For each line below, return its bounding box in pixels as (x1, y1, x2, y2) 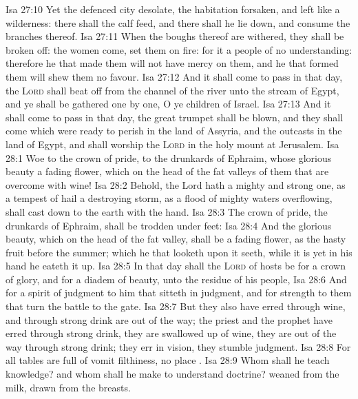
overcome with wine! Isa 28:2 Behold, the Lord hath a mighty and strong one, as (6, 177, 346, 192)
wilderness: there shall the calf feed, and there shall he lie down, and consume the (6, 15, 350, 30)
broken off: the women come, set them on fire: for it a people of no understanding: (6, 42, 352, 57)
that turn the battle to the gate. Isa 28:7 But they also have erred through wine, (6, 299, 346, 314)
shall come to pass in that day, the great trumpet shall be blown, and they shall (6, 110, 344, 124)
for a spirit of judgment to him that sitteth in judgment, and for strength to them (6, 285, 352, 300)
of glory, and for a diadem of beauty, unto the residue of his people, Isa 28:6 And (6, 272, 347, 286)
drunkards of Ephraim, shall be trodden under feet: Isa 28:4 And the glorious (6, 218, 332, 232)
